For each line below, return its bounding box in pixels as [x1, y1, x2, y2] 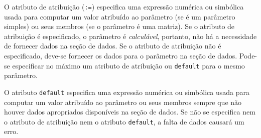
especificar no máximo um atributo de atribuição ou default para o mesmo [12, 60, 245, 70]
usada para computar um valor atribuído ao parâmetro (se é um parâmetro [4, 11, 235, 21]
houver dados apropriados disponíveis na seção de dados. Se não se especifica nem [4, 106, 255, 117]
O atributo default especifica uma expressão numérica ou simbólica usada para [4, 86, 249, 97]
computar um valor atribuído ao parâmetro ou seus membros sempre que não [4, 96, 242, 107]
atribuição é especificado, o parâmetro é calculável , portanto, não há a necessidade [4, 30, 257, 41]
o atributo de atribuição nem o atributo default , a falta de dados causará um [4, 116, 244, 126]
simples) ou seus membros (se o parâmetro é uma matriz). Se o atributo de [4, 21, 235, 31]
